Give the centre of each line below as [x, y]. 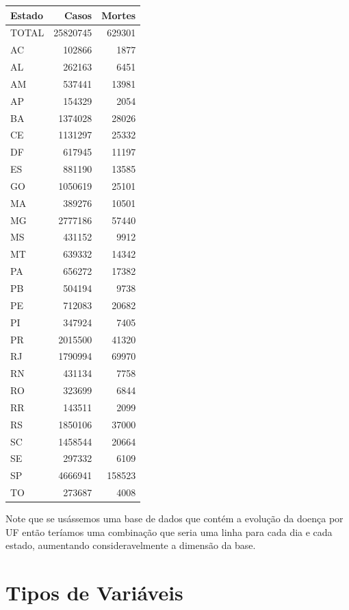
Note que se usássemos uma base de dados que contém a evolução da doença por [174, 518]
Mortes [119, 15]
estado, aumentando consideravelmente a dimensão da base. [131, 545]
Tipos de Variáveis [94, 593]
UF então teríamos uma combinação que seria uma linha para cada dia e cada [169, 532]
